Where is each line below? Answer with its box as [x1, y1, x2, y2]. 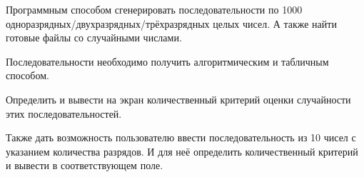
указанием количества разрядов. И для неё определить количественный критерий [6, 143, 358, 158]
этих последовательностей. [6, 106, 122, 121]
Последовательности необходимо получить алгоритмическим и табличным [6, 54, 329, 69]
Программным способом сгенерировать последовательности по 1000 [6, 2, 303, 16]
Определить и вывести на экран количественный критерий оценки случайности [6, 91, 351, 106]
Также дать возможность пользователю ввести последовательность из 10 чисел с [6, 130, 356, 145]
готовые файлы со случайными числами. [6, 30, 182, 45]
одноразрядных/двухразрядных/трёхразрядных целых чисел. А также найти [6, 16, 337, 31]
